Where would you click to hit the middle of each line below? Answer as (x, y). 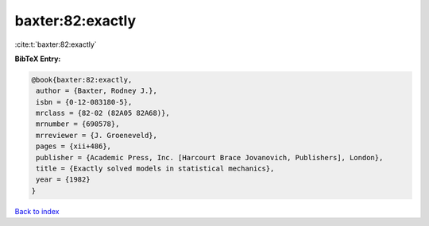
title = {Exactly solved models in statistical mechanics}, (155, 169)
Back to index (37, 211)
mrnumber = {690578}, (78, 124)
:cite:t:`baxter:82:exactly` (56, 44)
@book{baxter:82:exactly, (82, 80)
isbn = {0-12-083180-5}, (84, 102)
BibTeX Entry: (38, 59)
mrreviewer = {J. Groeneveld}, (97, 135)
